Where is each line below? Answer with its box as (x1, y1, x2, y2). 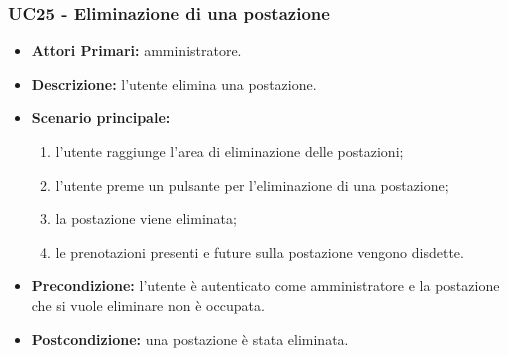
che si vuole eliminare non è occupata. (31, 294, 265, 315)
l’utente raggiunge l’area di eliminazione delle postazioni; (55, 141, 404, 161)
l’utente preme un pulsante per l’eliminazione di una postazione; (55, 174, 449, 195)
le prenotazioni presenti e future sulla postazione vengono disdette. (55, 241, 464, 262)
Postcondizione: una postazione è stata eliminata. (31, 328, 349, 349)
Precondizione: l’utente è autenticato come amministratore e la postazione (31, 275, 500, 296)
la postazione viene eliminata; (55, 208, 237, 229)
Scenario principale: (31, 107, 171, 128)
